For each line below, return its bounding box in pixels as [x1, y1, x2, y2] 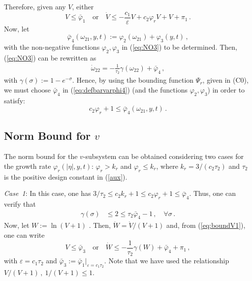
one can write [4, 230, 45, 240]
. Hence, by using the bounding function [72, 75, 194, 85]
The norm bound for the [4, 151, 78, 161]
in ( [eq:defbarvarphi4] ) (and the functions [63, 84, 188, 94]
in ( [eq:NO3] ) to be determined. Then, [122, 42, 237, 52]
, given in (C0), [202, 75, 249, 85]
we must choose [4, 84, 51, 94]
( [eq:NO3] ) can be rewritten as [4, 52, 96, 62]
